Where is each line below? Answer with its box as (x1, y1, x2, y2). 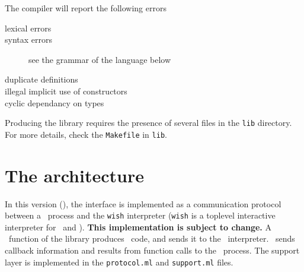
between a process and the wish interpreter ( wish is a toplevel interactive (5, 209, 276, 222)
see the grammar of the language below (28, 53, 171, 65)
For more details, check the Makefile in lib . (5, 128, 167, 140)
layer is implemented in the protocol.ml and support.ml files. (5, 255, 233, 268)
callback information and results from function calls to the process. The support (5, 244, 300, 257)
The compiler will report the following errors (5, 2, 167, 14)
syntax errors (5, 33, 52, 46)
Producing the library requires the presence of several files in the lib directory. (5, 116, 292, 129)
